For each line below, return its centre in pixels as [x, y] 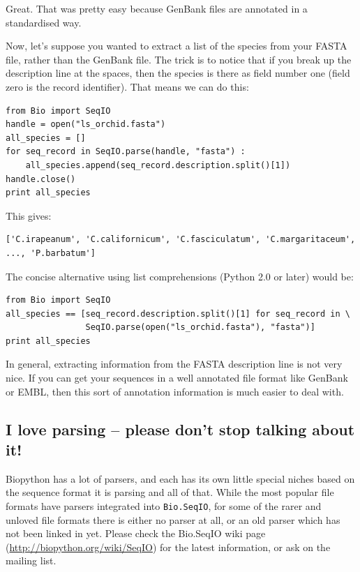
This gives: [29, 215]
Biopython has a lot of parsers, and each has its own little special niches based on [180, 478]
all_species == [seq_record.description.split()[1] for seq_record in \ [178, 314]
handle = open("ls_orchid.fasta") [86, 125]
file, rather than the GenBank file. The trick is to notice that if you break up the [179, 59]
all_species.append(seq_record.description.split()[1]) [158, 165]
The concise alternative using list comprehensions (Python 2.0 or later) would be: [180, 276]
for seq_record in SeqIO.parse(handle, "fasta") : [126, 152]
